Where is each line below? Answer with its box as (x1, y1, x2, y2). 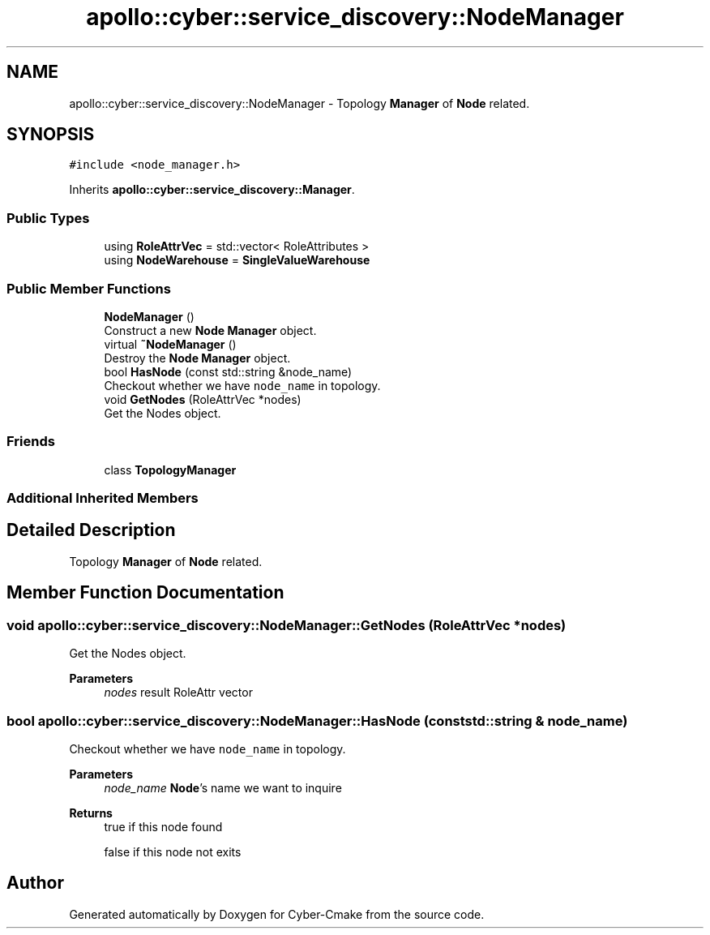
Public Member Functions (6, 280, 171, 297)
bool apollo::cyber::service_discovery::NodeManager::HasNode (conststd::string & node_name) (6, 712, 628, 729)
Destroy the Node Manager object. (104, 350, 291, 365)
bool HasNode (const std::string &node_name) (104, 364, 353, 379)
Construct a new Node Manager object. (104, 323, 317, 337)
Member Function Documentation (6, 582, 284, 603)
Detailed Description (6, 520, 176, 541)
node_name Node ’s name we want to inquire (104, 780, 342, 795)
